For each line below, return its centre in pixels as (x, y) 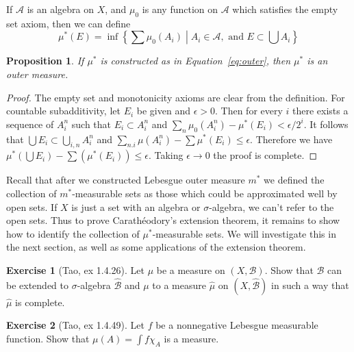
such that (91, 124)
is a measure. (191, 338)
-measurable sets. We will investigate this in (244, 233)
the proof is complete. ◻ (265, 155)
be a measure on (191, 269)
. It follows (326, 124)
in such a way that (310, 285)
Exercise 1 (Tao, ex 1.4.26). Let (75, 269)
